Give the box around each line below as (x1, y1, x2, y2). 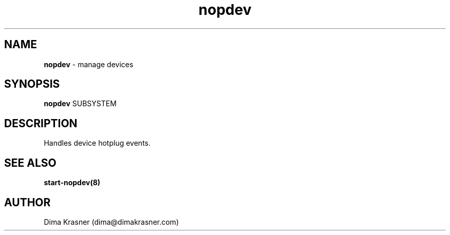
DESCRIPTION (4, 116, 78, 130)
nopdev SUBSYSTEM (44, 99, 117, 108)
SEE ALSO (4, 156, 57, 169)
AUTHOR (4, 195, 51, 209)
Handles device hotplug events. (44, 139, 151, 148)
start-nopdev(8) (44, 178, 101, 187)
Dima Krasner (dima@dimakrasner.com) (44, 217, 179, 226)
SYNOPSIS (4, 77, 60, 91)
